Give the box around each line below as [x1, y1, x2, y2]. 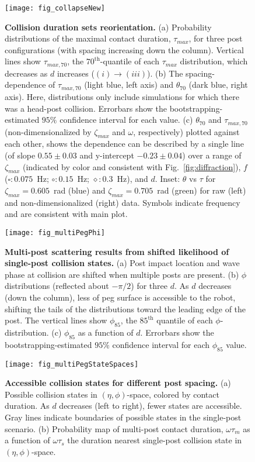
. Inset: [155, 173, 180, 185]
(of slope [5, 149, 36, 161]
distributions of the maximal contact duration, [5, 32, 171, 44]
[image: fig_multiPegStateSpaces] [5, 360, 139, 368]
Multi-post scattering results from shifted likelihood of [5, 245, 229, 257]
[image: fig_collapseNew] [5, 4, 105, 12]
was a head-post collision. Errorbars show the [5, 102, 167, 114]
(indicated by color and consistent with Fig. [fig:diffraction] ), [22, 160, 241, 173]
